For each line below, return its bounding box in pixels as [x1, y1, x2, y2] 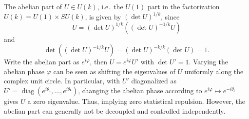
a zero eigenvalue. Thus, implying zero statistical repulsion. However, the [27, 96, 246, 106]
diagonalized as [131, 76, 177, 86]
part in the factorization [147, 1, 220, 11]
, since [161, 11, 180, 21]
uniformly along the [184, 66, 244, 76]
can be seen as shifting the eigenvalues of [53, 66, 175, 76]
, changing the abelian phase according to [78, 85, 202, 96]
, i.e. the [97, 1, 123, 11]
